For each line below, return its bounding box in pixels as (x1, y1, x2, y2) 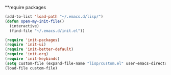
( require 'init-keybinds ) (5, 56, 60, 61)
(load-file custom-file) (5, 65, 58, 70)
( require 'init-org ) (5, 52, 49, 57)
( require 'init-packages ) (5, 37, 60, 43)
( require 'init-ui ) (5, 42, 46, 47)
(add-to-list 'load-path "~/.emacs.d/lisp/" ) (5, 14, 103, 19)
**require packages (5, 5, 46, 10)
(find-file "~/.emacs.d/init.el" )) (9, 28, 85, 33)
